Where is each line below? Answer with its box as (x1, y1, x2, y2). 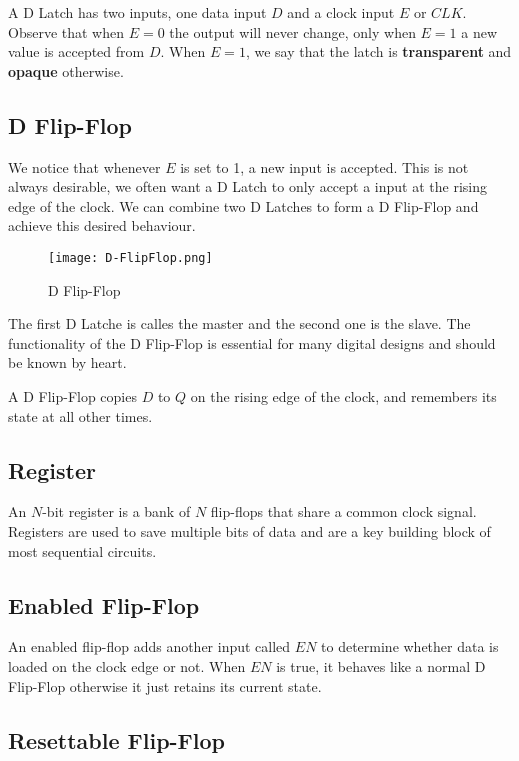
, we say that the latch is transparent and (245, 41, 512, 62)
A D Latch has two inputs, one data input (8, 2, 267, 22)
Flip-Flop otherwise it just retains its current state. (8, 675, 322, 696)
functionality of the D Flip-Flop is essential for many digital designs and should (8, 332, 496, 353)
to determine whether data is (321, 636, 499, 657)
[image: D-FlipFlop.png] (48, 250, 213, 265)
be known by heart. (8, 352, 127, 373)
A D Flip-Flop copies (8, 385, 137, 406)
